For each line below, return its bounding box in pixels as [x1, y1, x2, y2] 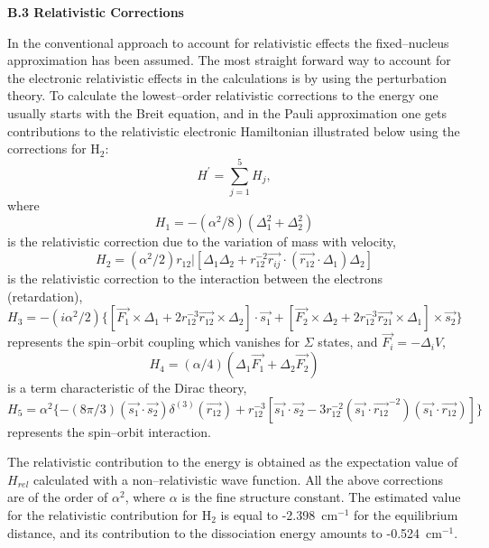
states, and [318, 332, 378, 351]
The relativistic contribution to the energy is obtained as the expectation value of [7, 452, 458, 471]
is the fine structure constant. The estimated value [181, 488, 461, 506]
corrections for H [7, 139, 100, 158]
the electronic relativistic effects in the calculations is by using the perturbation [7, 68, 447, 87]
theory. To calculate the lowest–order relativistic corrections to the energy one [7, 86, 438, 105]
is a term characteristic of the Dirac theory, [7, 378, 247, 397]
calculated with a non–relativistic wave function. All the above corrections [33, 469, 444, 488]
